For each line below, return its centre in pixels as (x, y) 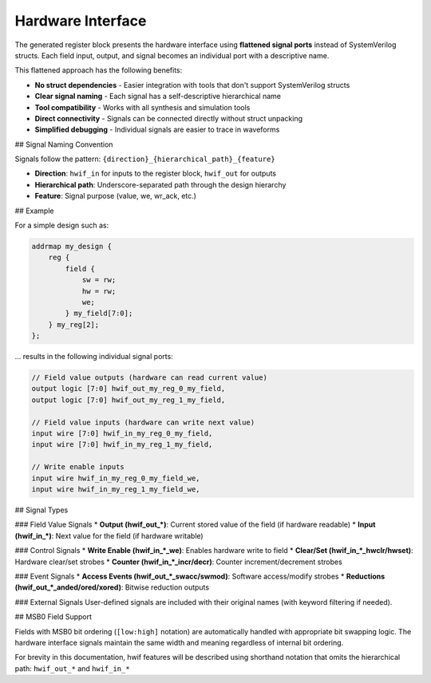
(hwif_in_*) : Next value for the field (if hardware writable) (109, 535)
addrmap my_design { (71, 246)
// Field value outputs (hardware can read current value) (149, 378)
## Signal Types (42, 510)
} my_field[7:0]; (99, 314)
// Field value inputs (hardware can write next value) (143, 422)
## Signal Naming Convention (64, 144)
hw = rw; (99, 291)
